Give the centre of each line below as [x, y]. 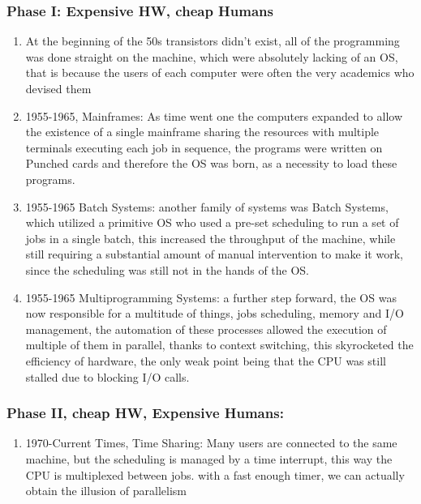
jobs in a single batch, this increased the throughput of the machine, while [210, 238]
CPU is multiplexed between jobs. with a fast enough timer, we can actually [215, 474]
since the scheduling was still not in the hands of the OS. [168, 269]
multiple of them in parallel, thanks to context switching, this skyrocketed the [219, 345]
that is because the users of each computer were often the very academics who [220, 73]
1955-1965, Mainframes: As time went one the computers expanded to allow [214, 115]
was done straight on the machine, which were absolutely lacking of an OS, [212, 56]
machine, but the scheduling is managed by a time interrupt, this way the [209, 458]
